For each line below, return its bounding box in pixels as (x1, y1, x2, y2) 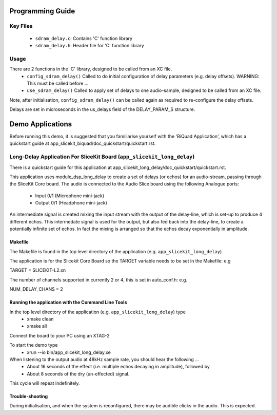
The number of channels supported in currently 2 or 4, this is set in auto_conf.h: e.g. (9, 276, 187, 282)
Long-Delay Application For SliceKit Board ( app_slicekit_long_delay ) (9, 153, 195, 160)
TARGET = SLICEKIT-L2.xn (9, 267, 66, 273)
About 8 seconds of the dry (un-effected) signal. (27, 370, 130, 377)
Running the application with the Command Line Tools (9, 299, 127, 306)
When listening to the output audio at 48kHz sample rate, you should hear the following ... (9, 356, 200, 362)
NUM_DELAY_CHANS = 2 (9, 286, 64, 292)
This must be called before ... (27, 80, 89, 86)
